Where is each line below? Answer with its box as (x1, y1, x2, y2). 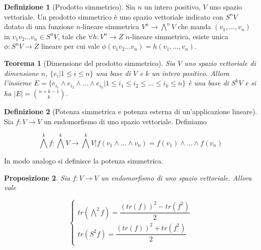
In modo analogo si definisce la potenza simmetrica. (4, 155, 163, 165)
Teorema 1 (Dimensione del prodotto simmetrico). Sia (4, 57, 176, 68)
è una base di (188, 77, 229, 88)
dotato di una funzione (4, 21, 74, 32)
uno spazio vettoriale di (184, 57, 256, 68)
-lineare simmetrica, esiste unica (130, 31, 228, 41)
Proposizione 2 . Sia (4, 172, 70, 183)
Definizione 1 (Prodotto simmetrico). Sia (4, 2, 136, 12)
